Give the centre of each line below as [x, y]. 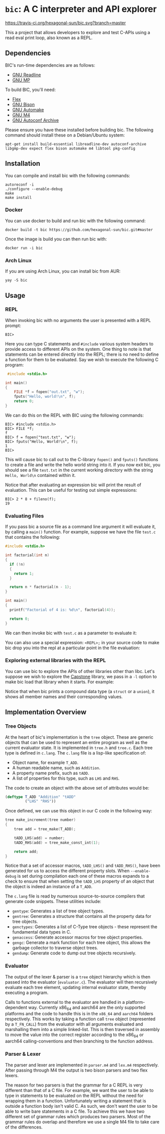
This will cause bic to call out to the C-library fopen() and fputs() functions [82, 459]
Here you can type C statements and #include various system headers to [79, 344]
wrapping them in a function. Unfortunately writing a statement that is [76, 1101]
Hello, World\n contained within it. [40, 475]
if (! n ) [17, 564]
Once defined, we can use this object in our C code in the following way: [79, 811]
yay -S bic [16, 281]
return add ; [26, 851]
